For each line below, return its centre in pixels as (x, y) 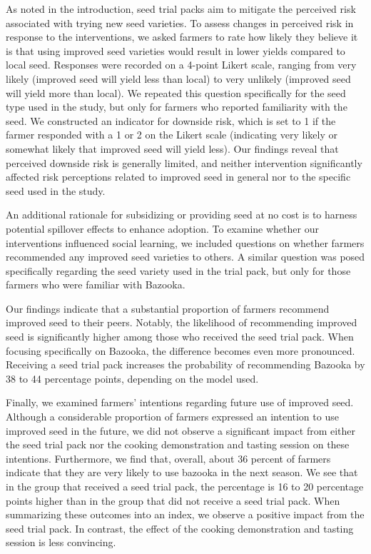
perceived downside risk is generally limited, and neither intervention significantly (184, 162)
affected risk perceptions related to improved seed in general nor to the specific (178, 177)
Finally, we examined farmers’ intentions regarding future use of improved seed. (180, 402)
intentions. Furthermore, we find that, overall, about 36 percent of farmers (168, 458)
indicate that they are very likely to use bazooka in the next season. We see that (182, 472)
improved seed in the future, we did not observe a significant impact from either (181, 430)
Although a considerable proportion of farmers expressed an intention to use (172, 417)
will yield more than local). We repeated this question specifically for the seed (176, 92)
